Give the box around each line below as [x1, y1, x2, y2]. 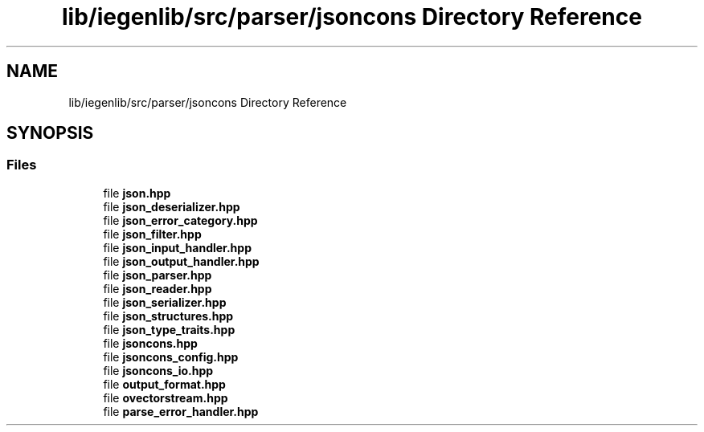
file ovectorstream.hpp [103, 390, 228, 405]
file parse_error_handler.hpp [103, 404, 259, 418]
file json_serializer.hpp [103, 295, 227, 309]
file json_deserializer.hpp [103, 199, 240, 214]
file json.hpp [103, 185, 171, 200]
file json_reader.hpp [103, 281, 212, 295]
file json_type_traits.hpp [103, 322, 235, 336]
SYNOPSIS [6, 123, 94, 144]
